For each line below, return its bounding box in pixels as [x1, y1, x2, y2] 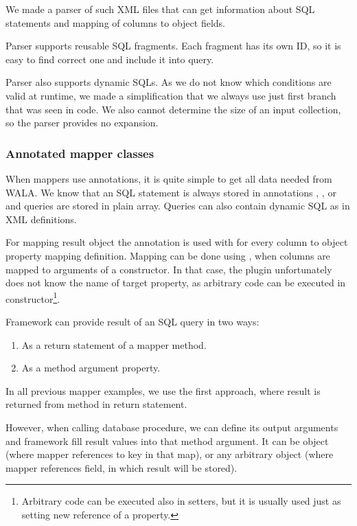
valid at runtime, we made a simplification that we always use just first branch [5, 88, 336, 102]
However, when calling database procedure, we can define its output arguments [5, 420, 338, 434]
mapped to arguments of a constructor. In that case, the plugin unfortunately [5, 262, 332, 276]
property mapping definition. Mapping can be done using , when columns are [5, 248, 330, 262]
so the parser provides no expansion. [5, 115, 159, 130]
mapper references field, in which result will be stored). [5, 460, 238, 474]
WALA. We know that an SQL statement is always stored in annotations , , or [5, 185, 336, 199]
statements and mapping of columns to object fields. [5, 15, 225, 30]
